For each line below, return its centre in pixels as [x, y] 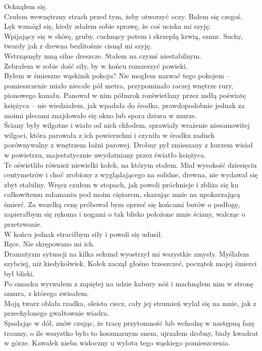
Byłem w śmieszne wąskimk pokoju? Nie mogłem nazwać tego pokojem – [117, 76]
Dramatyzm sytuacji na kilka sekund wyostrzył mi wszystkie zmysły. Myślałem [127, 253]
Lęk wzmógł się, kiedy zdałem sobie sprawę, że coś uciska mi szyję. [108, 26]
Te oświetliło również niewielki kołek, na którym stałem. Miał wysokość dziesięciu [130, 164]
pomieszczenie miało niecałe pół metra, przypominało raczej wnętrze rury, [119, 85]
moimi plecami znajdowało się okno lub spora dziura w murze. [100, 115]
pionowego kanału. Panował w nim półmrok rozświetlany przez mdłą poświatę [125, 95]
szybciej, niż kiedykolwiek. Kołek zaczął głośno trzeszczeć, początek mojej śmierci [130, 263]
